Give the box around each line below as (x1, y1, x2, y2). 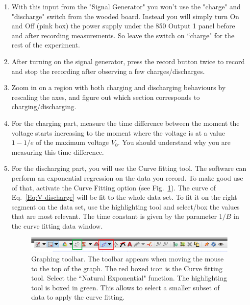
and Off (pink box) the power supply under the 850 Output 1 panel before (11, 21, 235, 31)
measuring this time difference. (11, 146, 104, 157)
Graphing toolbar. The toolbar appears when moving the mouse (31, 254, 224, 264)
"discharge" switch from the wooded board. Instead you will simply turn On (11, 11, 239, 21)
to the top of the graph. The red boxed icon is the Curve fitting (31, 263, 223, 273)
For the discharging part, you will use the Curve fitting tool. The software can (11, 163, 247, 173)
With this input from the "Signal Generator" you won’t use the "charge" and (11, 1, 241, 11)
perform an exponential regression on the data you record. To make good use (11, 172, 243, 183)
